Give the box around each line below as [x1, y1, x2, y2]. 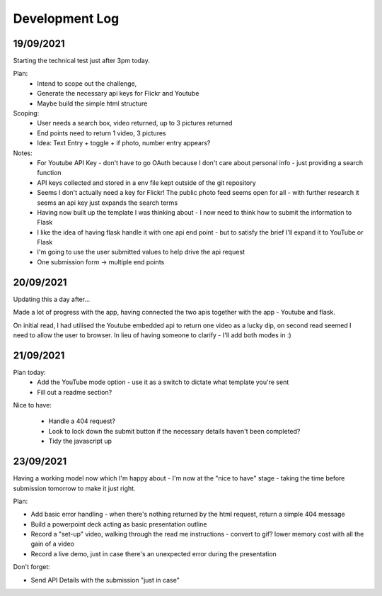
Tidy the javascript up [48, 437, 112, 446]
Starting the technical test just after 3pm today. [13, 57, 150, 65]
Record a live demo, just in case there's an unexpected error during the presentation [30, 549, 277, 558]
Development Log [13, 11, 120, 26]
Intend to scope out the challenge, [37, 79, 137, 88]
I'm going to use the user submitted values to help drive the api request [37, 248, 245, 257]
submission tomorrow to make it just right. [13, 484, 136, 493]
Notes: [13, 149, 33, 157]
